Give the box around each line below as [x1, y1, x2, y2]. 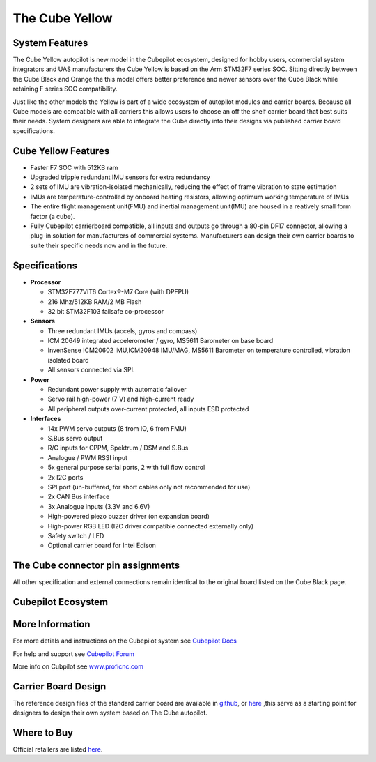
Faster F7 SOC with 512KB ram [30, 163, 118, 172]
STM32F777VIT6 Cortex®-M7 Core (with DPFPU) [47, 288, 189, 296]
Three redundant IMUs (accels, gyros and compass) [47, 326, 198, 335]
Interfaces [30, 415, 61, 423]
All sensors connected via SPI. [47, 366, 135, 374]
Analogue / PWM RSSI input [47, 453, 128, 462]
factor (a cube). [30, 212, 75, 220]
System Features [13, 37, 88, 49]
